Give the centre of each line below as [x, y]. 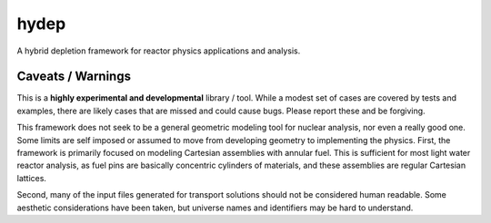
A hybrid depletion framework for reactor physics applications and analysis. [159, 51]
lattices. [32, 178]
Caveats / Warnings [74, 77]
